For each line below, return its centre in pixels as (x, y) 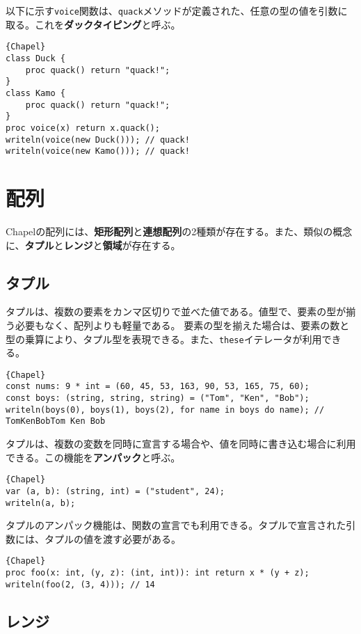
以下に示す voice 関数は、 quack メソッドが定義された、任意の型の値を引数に (177, 10)
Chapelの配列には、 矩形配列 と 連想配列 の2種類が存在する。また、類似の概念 (179, 231)
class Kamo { (35, 93)
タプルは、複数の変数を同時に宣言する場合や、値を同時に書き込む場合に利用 (181, 444)
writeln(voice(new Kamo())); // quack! (98, 151)
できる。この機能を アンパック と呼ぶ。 (93, 457)
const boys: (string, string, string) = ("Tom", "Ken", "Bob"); (158, 398)
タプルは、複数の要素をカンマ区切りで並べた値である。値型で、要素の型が (176, 311)
